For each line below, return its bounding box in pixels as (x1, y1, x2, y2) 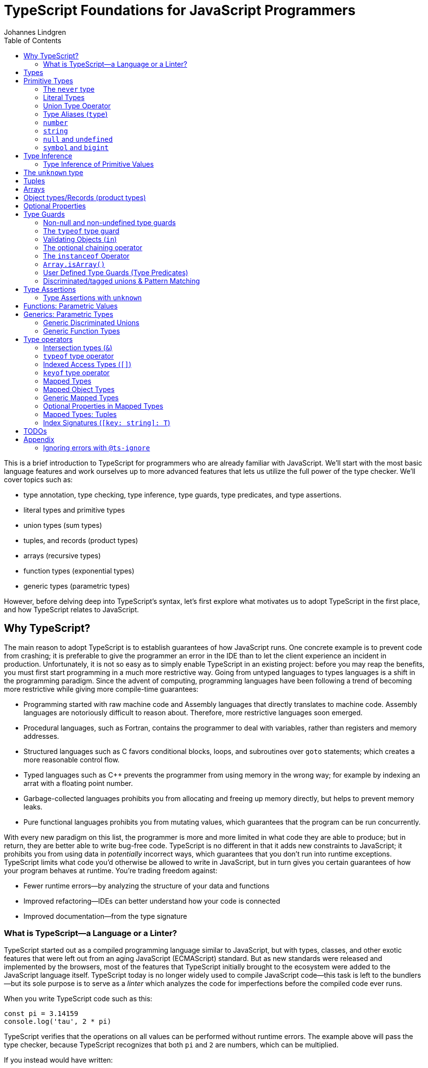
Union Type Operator (43, 101, 111, 110)
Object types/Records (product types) (24, 193, 146, 202)
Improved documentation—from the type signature (24, 912, 187, 920)
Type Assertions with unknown (43, 293, 142, 302)
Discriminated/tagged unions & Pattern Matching (43, 276, 200, 285)
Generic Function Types (43, 326, 120, 335)
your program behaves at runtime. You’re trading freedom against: (4, 866, 217, 875)
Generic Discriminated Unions (43, 318, 140, 327)
